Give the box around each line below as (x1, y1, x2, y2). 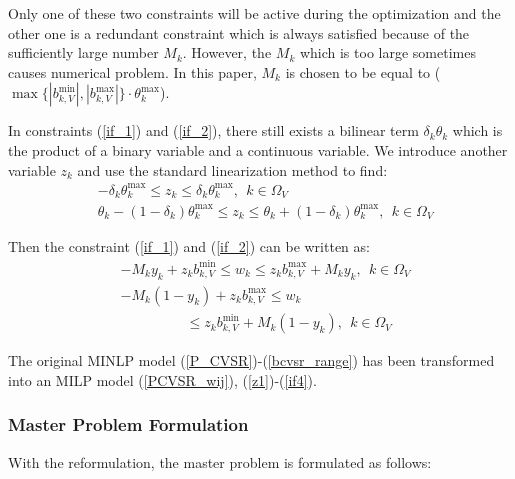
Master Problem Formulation (8, 412, 249, 437)
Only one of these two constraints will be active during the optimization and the (8, 3, 501, 23)
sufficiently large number (8, 42, 159, 63)
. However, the (182, 42, 272, 63)
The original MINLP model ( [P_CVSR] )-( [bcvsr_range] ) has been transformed (8, 350, 495, 371)
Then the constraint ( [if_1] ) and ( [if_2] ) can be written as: (8, 235, 370, 256)
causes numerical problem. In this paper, (8, 61, 257, 82)
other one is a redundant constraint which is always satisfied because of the (8, 22, 470, 43)
